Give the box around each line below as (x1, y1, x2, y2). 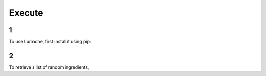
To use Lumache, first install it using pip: (9, 39, 91, 45)
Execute (9, 7, 43, 18)
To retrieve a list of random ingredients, (9, 64, 89, 70)
